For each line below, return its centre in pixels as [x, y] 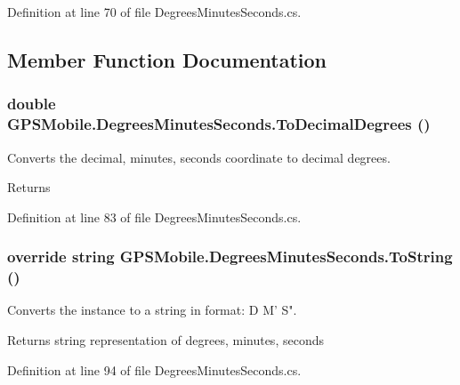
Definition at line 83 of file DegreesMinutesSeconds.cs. [154, 217]
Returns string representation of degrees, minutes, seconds [165, 340]
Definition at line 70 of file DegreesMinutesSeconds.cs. [154, 12]
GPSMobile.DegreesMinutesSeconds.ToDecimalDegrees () [219, 124]
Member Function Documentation [167, 59]
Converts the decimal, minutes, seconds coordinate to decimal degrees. [199, 157]
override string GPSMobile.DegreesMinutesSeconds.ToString [230, 257]
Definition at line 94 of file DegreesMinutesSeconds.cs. [154, 369]
